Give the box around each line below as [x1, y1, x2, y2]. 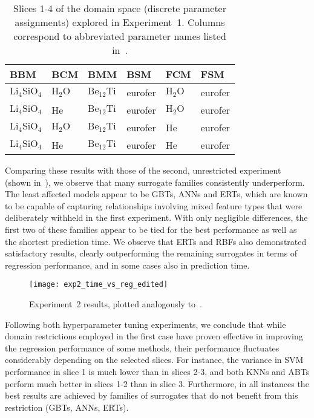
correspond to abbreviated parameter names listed [13, 29, 226, 43]
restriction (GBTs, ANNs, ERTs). [5, 400, 129, 413]
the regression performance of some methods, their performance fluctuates [5, 341, 280, 354]
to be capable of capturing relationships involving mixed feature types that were [5, 199, 303, 212]
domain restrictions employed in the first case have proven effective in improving [5, 330, 303, 342]
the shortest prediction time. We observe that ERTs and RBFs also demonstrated [5, 235, 307, 247]
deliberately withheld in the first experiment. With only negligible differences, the [5, 211, 308, 224]
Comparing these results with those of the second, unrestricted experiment [5, 164, 281, 176]
